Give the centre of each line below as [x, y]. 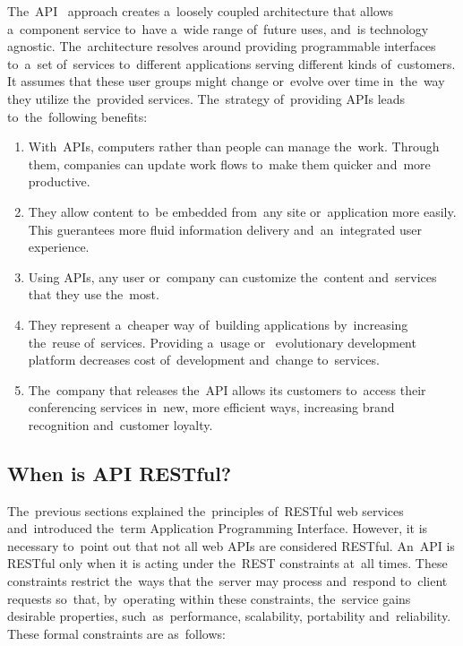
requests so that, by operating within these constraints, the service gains [209, 598]
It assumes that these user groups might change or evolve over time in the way [226, 81]
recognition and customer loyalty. [120, 424]
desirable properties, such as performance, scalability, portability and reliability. [229, 616]
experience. [59, 247]
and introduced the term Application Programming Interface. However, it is [218, 528]
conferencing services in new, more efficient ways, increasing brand [211, 407]
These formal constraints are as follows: [116, 633]
